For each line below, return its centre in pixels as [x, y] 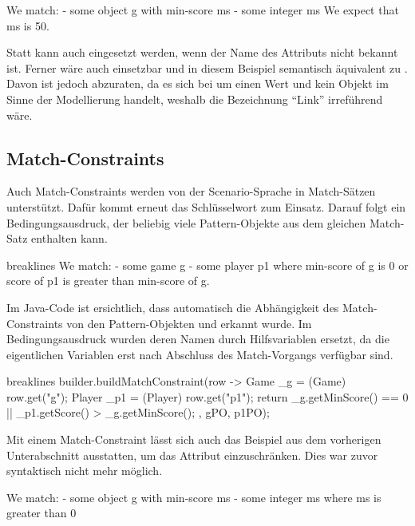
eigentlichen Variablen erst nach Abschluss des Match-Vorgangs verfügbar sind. [200, 354]
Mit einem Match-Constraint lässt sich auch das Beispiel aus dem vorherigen [194, 439]
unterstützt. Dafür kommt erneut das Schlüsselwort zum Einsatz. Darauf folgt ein [206, 206]
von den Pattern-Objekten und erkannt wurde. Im [189, 323]
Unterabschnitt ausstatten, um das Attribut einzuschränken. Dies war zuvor [192, 455]
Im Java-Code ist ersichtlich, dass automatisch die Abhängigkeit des [173, 307]
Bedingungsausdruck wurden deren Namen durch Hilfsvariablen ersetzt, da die [198, 339]
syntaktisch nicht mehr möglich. [85, 471]
